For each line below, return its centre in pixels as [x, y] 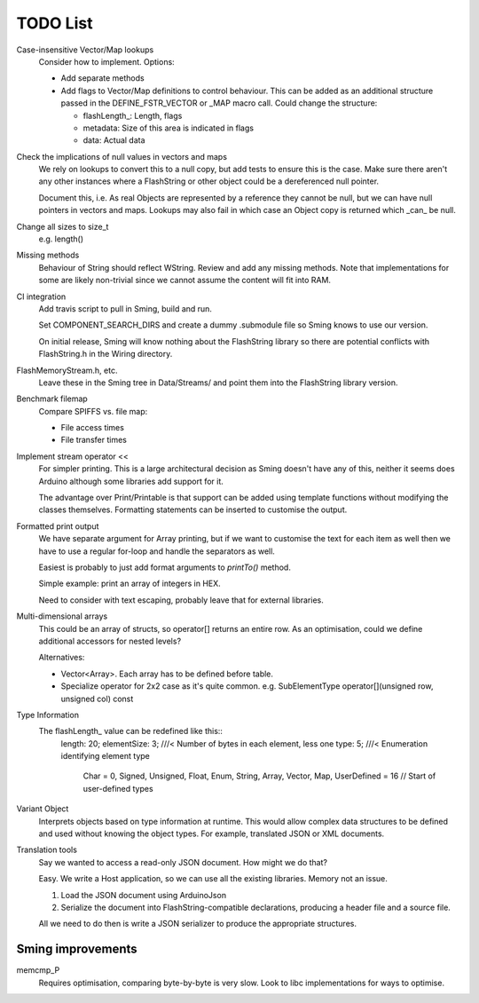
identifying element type [105, 756]
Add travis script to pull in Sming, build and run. [126, 308]
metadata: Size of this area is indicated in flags [169, 128]
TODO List [55, 23]
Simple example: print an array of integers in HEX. [130, 584]
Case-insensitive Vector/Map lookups [85, 50]
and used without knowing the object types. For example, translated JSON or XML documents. [212, 833]
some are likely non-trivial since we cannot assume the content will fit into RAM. [185, 280]
